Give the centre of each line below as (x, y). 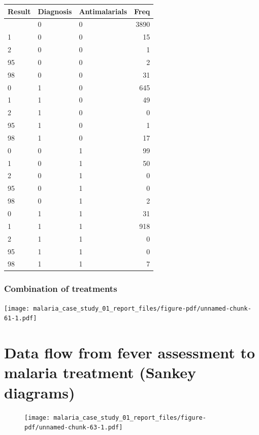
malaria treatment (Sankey (100, 372)
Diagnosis (55, 11)
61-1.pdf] (21, 319)
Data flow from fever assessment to (130, 353)
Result (19, 11)
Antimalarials (103, 11)
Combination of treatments (61, 289)
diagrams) (40, 392)
